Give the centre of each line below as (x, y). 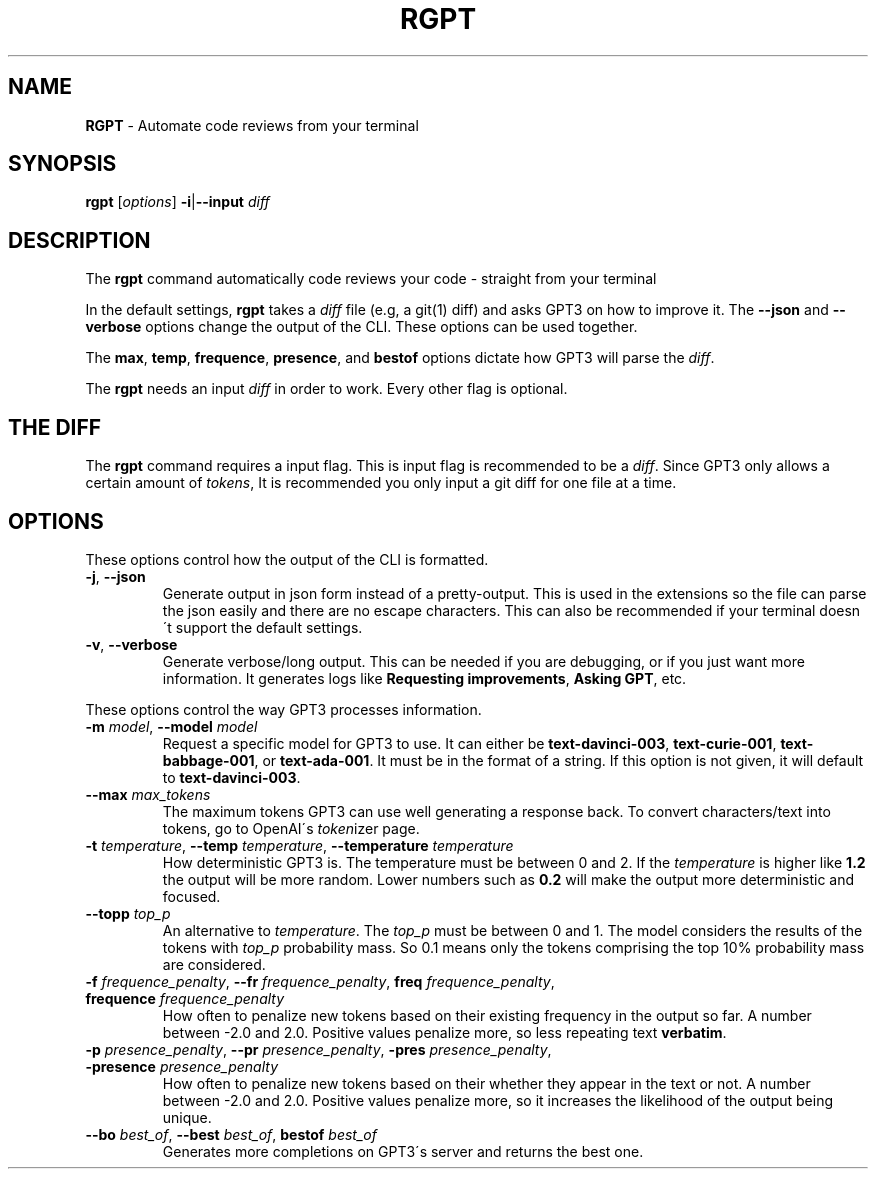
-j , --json (115, 576)
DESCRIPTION (79, 240)
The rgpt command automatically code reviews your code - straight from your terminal (371, 279)
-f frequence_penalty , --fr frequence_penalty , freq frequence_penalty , (320, 981)
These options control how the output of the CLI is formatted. (287, 559)
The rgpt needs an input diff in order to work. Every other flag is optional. (326, 389)
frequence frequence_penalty (185, 998)
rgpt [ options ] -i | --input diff (177, 202)
